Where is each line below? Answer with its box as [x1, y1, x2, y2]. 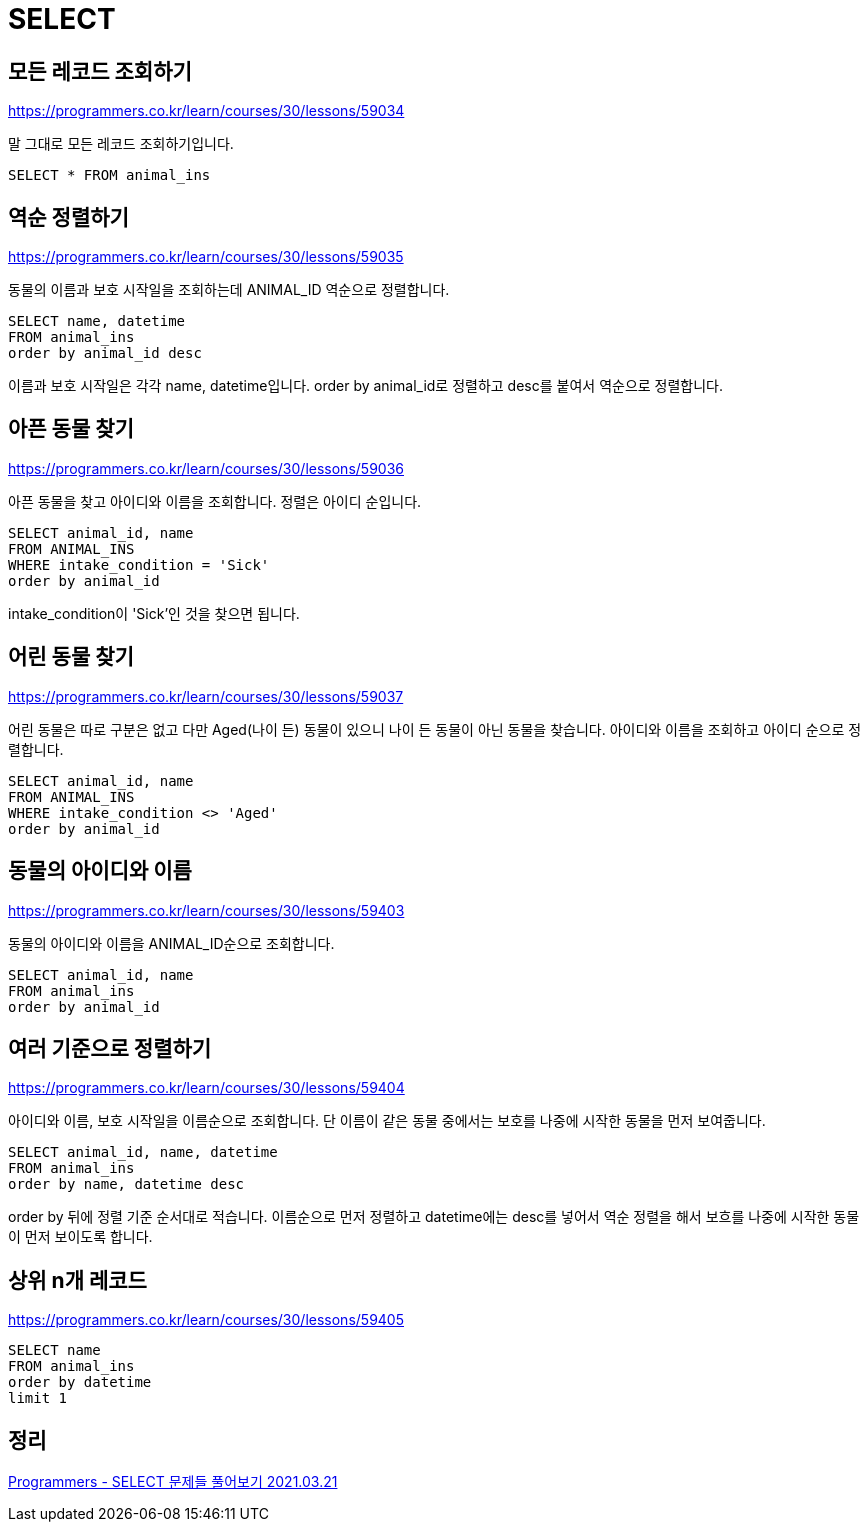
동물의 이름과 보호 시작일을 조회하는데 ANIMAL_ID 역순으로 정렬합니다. [8, 281, 450, 299]
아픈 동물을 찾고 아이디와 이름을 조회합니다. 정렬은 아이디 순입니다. [8, 492, 422, 510]
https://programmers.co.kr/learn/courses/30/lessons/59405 [8, 1311, 404, 1329]
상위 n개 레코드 [8, 1267, 147, 1293]
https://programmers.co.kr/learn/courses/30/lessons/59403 [8, 901, 405, 919]
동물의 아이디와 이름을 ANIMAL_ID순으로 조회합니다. [8, 934, 335, 952]
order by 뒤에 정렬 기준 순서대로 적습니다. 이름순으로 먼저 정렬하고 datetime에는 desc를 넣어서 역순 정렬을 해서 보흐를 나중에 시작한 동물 [8, 1208, 860, 1226]
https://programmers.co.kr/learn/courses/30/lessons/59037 [8, 687, 404, 705]
